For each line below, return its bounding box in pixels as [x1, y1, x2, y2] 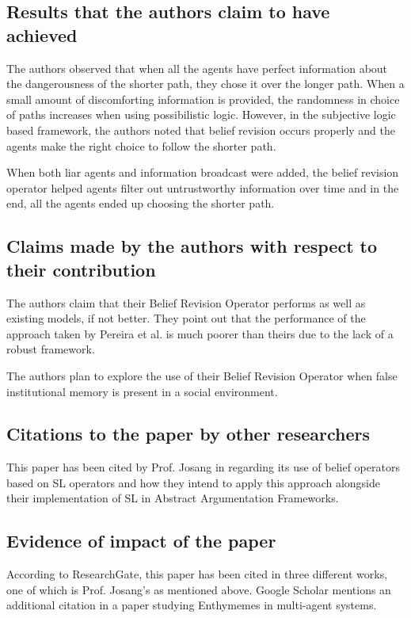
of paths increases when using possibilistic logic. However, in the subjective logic [6, 106, 396, 123]
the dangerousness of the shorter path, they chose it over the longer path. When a [6, 75, 405, 92]
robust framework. [6, 341, 95, 357]
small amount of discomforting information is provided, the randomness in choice [6, 90, 400, 107]
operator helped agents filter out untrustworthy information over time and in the [6, 179, 399, 196]
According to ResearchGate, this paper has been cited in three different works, [6, 566, 388, 582]
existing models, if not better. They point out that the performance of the [6, 310, 366, 326]
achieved [6, 22, 78, 47]
